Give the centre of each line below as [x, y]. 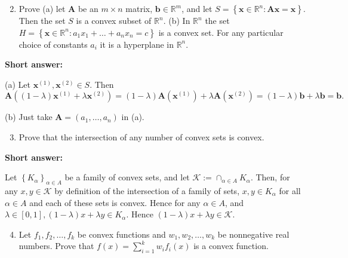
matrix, [139, 8]
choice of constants [53, 44]
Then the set [42, 20]
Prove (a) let [42, 8]
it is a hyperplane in [137, 44]
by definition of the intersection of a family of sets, [147, 190]
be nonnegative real [253, 234]
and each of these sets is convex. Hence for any [115, 202]
